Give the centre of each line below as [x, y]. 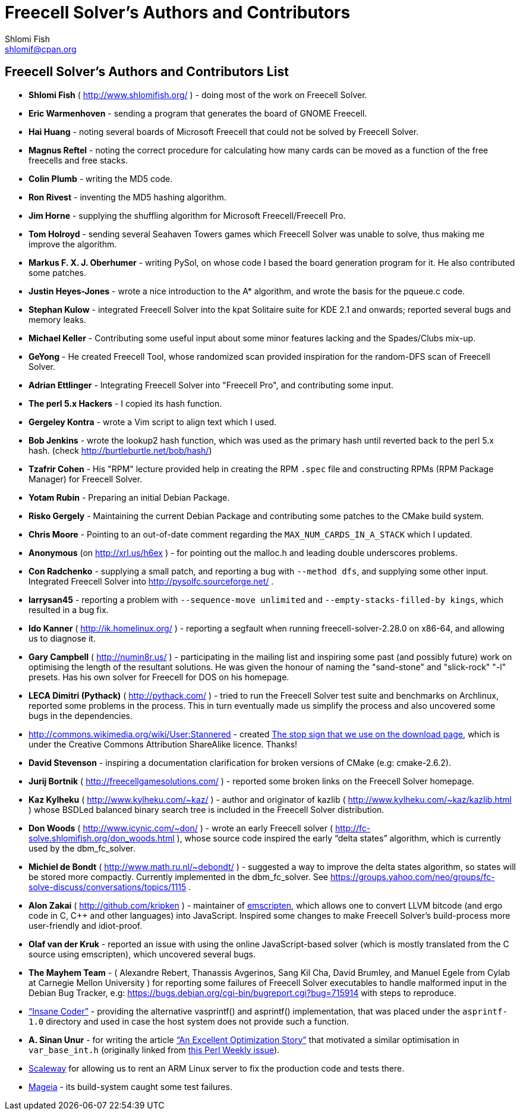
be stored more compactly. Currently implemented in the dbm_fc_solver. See [178, 877]
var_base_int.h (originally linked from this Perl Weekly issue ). [154, 1050]
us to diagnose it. [62, 638]
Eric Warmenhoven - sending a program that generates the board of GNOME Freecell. [198, 113]
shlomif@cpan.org [41, 49]
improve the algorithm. [73, 244]
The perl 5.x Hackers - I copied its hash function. [125, 403]
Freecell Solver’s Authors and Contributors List [147, 72]
